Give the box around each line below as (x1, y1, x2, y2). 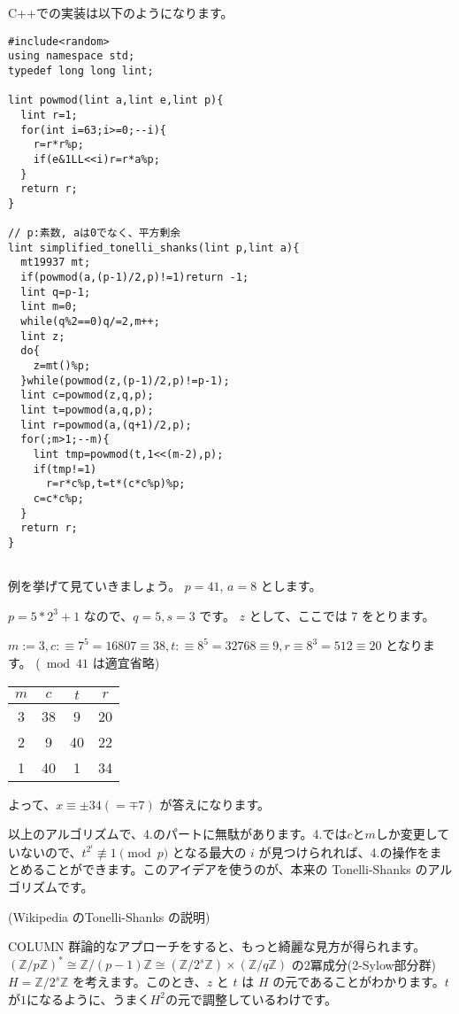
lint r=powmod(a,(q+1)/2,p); (20, 418, 192, 431)
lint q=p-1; (20, 285, 91, 298)
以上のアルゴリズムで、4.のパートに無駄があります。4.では (8, 824, 348, 843)
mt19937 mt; (20, 256, 91, 269)
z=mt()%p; (33, 360, 91, 373)
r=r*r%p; (33, 138, 84, 151)
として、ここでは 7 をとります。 (249, 606, 435, 624)
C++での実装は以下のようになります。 (8, 4, 233, 21)
